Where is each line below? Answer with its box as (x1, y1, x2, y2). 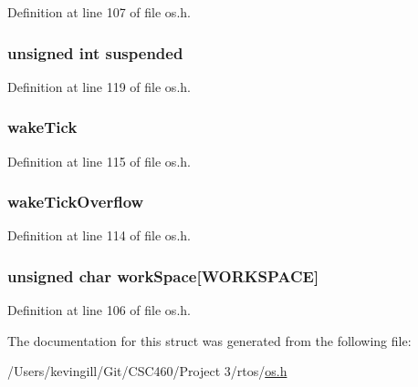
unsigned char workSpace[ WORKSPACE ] (7, 264, 319, 287)
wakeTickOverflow (7, 190, 144, 213)
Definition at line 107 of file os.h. (7, 3, 191, 21)
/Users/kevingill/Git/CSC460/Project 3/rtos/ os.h (7, 362, 287, 381)
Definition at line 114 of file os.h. (7, 226, 191, 245)
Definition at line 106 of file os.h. (7, 300, 191, 320)
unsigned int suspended (7, 41, 183, 64)
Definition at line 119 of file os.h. (7, 76, 191, 96)
